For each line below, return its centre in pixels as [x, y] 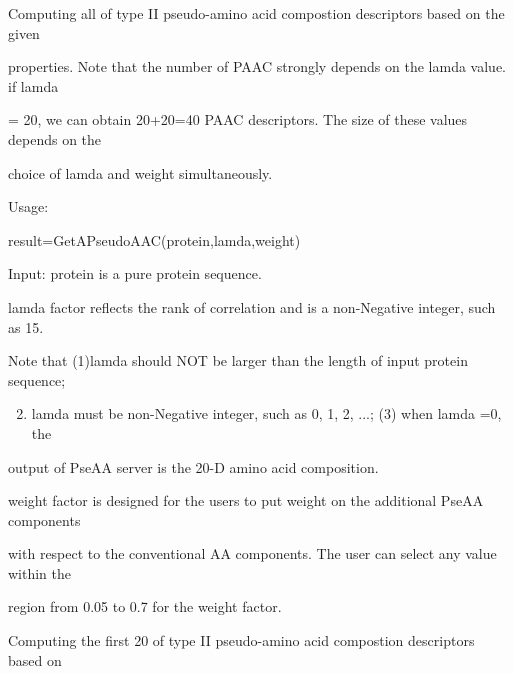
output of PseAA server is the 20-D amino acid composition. [193, 466]
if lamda [33, 85]
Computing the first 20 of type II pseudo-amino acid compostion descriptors [241, 640]
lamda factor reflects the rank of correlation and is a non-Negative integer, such [252, 306]
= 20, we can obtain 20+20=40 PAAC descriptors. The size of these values [238, 119]
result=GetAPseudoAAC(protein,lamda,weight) [154, 239]
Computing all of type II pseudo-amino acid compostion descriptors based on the [256, 13]
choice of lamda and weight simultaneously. [140, 172]
